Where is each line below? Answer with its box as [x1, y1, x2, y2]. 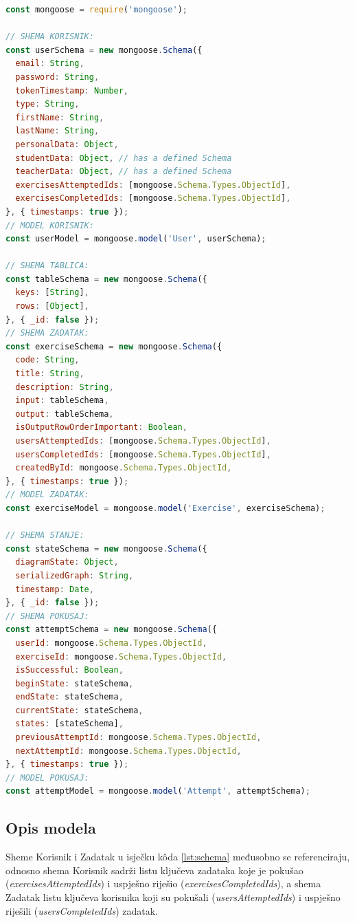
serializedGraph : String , [15, 570, 134, 580]
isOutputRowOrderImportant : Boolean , [15, 422, 187, 433]
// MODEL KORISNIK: [5, 220, 94, 230]
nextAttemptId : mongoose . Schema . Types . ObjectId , [15, 746, 242, 756]
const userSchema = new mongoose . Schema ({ [5, 45, 203, 55]
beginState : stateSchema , [15, 678, 134, 688]
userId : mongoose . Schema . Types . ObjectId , [15, 638, 207, 648]
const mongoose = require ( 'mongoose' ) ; [5, 5, 187, 14]
